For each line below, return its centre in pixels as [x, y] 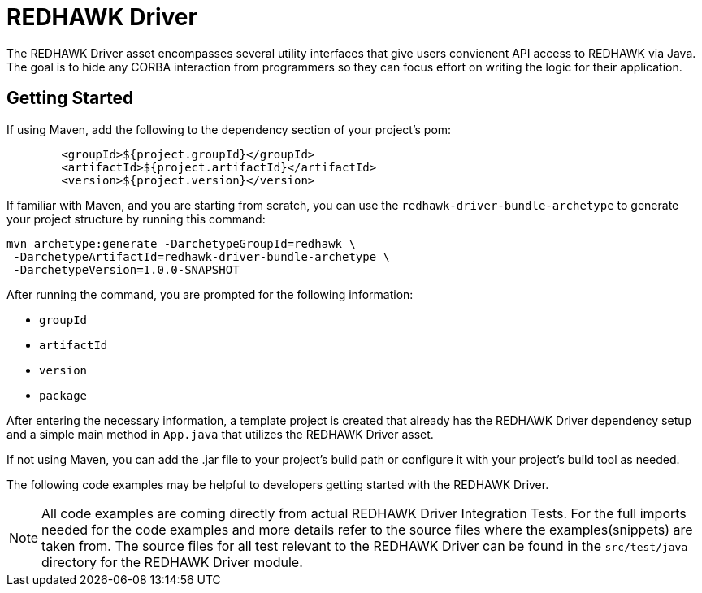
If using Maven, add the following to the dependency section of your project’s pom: [229, 129]
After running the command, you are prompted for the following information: [210, 294]
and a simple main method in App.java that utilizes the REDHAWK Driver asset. [220, 434]
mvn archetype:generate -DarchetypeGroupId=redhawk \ [181, 243]
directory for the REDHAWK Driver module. [172, 562]
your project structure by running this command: [136, 219]
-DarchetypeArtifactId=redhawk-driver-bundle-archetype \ [202, 256]
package [63, 395]
